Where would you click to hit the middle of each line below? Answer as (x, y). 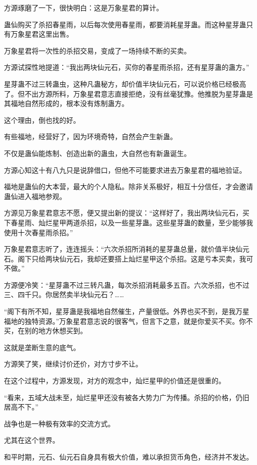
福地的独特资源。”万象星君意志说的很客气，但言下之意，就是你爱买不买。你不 (128, 321)
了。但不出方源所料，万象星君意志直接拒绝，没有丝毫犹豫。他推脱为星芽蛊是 (128, 93)
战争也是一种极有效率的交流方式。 (59, 423)
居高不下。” (21, 407)
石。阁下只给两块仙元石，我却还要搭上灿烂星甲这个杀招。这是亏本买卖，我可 (128, 258)
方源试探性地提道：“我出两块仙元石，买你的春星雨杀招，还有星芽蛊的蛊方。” (127, 67)
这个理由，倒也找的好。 (42, 120)
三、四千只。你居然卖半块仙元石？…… (64, 294)
